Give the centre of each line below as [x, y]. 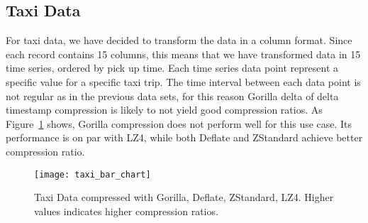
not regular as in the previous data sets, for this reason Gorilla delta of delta [172, 96]
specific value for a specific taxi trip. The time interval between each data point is [183, 81]
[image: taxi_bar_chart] [93, 174]
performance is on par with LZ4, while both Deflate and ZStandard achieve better [184, 137]
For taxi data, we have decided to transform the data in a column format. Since [179, 40]
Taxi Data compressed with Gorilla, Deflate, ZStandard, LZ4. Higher [184, 197]
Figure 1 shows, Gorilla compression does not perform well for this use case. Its [179, 123]
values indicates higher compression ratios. [126, 211]
